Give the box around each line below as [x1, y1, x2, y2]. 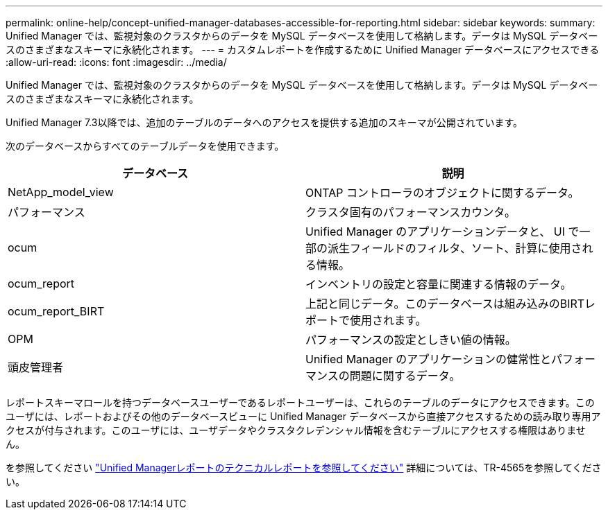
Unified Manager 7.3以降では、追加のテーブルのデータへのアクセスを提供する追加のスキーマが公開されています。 [6, 116, 523, 128]
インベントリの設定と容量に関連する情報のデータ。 [305, 277, 572, 291]
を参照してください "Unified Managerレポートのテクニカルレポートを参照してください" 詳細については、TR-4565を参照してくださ [6, 462, 602, 473]
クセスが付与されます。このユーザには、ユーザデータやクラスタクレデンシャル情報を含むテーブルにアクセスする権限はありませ [6, 424, 586, 436]
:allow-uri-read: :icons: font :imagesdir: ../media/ [6, 56, 227, 68]
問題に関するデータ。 [349, 369, 461, 383]
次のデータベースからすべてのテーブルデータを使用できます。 [6, 140, 285, 152]
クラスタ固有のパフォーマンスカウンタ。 [305, 205, 516, 219]
